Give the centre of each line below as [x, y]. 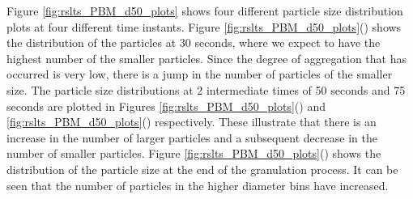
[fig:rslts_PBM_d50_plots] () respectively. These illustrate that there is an [192, 122]
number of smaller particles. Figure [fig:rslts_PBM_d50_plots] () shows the [194, 153]
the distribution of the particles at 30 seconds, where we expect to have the [194, 42]
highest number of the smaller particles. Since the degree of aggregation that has [206, 58]
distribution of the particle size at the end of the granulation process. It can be [202, 169]
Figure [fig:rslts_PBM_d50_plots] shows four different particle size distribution [205, 11]
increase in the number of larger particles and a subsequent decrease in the [192, 137]
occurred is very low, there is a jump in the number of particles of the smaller [200, 74]
